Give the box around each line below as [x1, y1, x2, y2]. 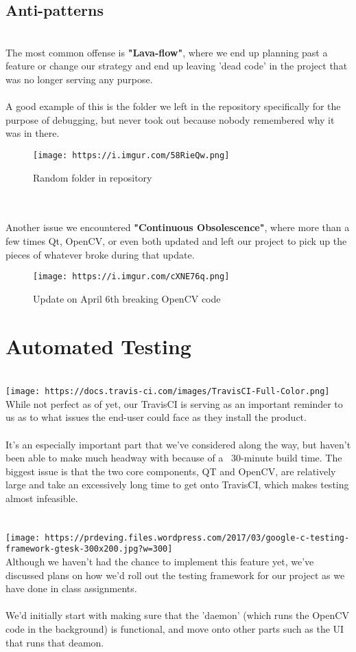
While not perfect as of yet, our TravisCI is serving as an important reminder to [5, 396, 343, 411]
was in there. [5, 126, 60, 140]
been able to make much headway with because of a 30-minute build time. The [5, 450, 342, 465]
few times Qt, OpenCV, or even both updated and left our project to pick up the [5, 233, 347, 248]
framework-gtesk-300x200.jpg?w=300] [5, 544, 173, 554]
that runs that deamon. [5, 635, 104, 649]
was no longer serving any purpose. [5, 72, 153, 86]
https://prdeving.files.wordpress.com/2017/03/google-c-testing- [45, 532, 350, 543]
